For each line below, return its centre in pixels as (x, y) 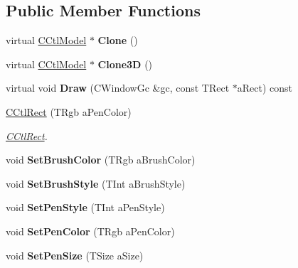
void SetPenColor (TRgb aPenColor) (90, 231)
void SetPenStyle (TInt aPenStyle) (85, 207)
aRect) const (265, 88)
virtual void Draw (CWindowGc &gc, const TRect (118, 88)
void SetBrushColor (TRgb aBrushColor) (101, 160)
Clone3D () (125, 64)
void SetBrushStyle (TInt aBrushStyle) (96, 183)
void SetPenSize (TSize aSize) (75, 255)
